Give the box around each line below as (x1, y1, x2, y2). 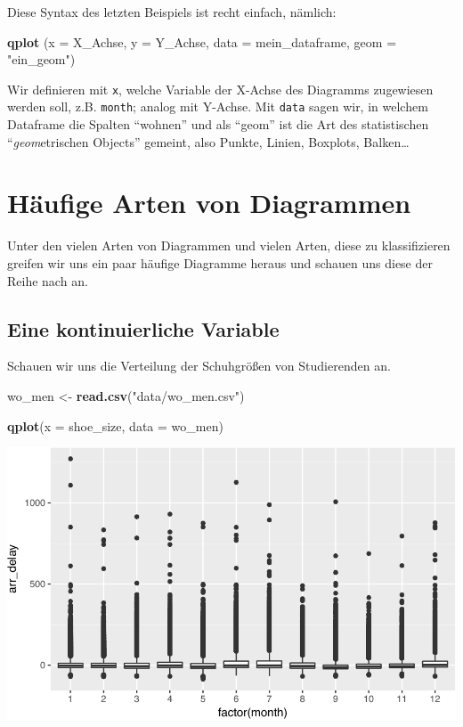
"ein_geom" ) (7, 50, 76, 69)
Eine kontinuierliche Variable (7, 314, 280, 342)
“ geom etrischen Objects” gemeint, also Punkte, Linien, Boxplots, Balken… (7, 132, 410, 151)
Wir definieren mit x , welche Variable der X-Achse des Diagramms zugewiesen (7, 79, 434, 98)
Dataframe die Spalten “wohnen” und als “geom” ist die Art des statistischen (7, 115, 429, 134)
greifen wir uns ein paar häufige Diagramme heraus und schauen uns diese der (7, 254, 433, 272)
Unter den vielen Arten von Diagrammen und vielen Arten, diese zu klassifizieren (7, 236, 451, 255)
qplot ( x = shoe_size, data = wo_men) (7, 416, 223, 435)
